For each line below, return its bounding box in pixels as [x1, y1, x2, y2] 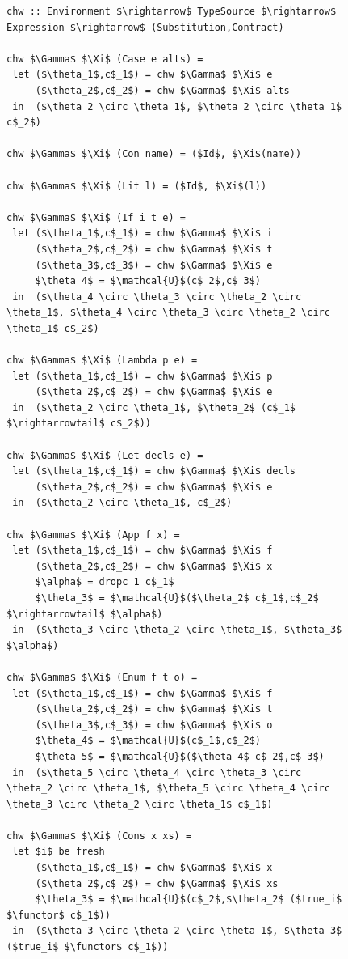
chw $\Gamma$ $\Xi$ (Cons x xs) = [6, 830, 192, 842]
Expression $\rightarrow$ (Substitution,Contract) [6, 21, 284, 33]
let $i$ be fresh [12, 846, 105, 858]
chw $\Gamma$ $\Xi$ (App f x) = [6, 528, 180, 541]
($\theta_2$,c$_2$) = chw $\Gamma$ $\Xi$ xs [35, 877, 279, 889]
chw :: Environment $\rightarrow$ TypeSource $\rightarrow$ [6, 6, 337, 17]
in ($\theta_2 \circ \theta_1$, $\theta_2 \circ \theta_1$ [12, 100, 342, 112]
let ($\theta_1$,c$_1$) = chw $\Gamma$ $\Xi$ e [12, 69, 273, 81]
